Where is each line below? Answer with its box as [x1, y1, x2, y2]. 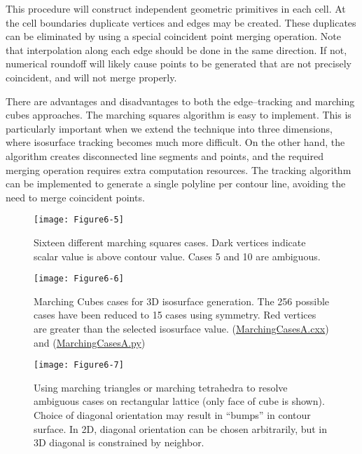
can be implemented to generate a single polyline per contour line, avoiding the [6, 176, 346, 191]
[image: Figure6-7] [34, 360, 124, 370]
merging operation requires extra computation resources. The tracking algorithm [6, 162, 351, 177]
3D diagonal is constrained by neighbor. [34, 435, 204, 450]
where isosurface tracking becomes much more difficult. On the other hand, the [6, 135, 345, 149]
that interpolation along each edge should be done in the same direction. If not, [6, 42, 347, 57]
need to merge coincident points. [6, 189, 145, 204]
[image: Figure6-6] [34, 274, 124, 284]
